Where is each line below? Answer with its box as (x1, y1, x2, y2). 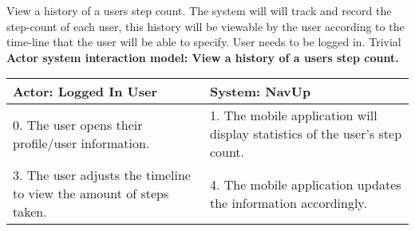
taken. (13, 202, 47, 221)
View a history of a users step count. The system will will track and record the (6, 2, 392, 18)
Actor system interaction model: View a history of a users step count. (6, 49, 399, 65)
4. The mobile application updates (209, 174, 401, 194)
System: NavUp (209, 82, 311, 101)
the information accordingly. (209, 193, 367, 212)
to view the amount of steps (13, 184, 169, 203)
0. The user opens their (13, 115, 143, 134)
